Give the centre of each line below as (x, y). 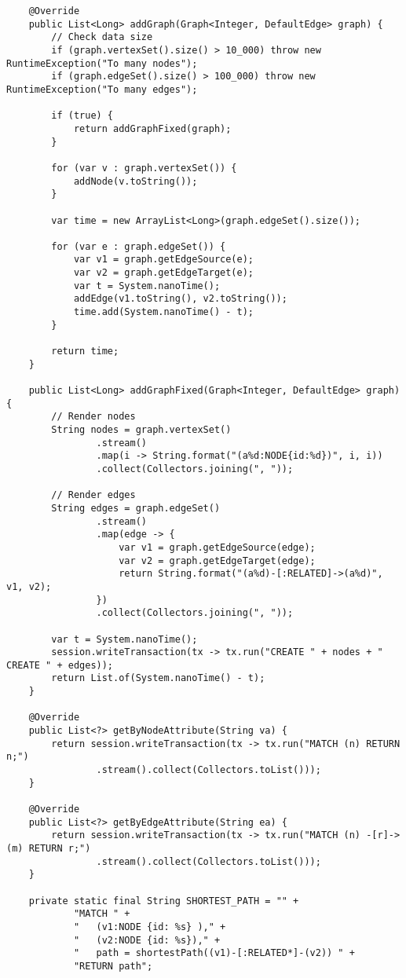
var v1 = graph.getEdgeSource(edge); (217, 547)
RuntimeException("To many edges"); (102, 89)
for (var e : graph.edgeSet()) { (139, 246)
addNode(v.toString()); (135, 181)
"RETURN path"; (113, 966)
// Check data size (102, 37)
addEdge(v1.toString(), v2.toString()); (180, 299)
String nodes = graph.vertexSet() (141, 430)
